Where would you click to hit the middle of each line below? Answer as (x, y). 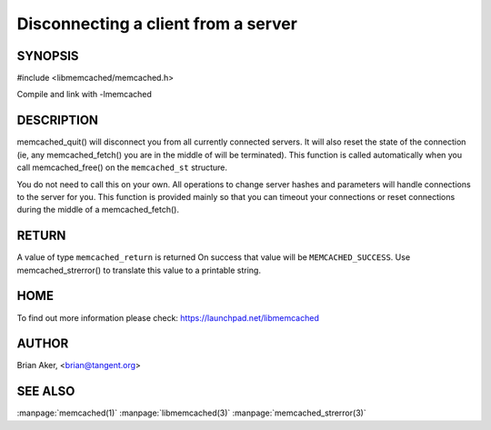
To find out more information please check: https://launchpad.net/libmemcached (168, 317)
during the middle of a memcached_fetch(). (98, 210)
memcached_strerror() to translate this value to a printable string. (139, 270)
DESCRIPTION (58, 120)
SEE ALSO (46, 391)
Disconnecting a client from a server (157, 24)
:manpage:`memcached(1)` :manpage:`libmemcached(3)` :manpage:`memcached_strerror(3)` (192, 413)
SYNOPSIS (48, 56)
